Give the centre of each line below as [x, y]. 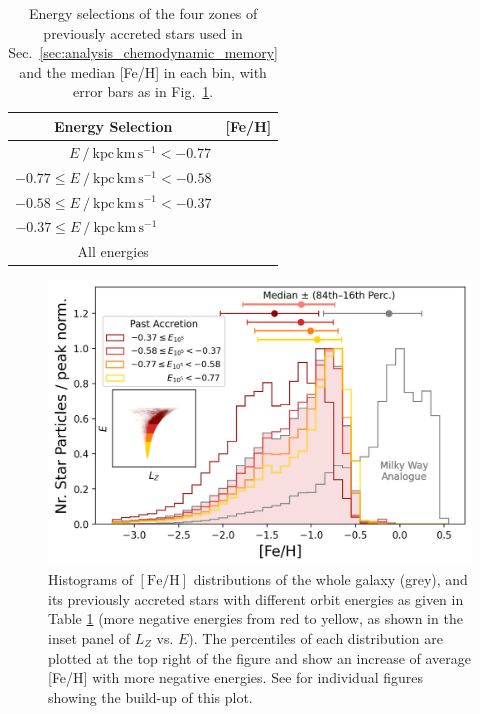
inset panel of [89, 637]
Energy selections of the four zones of [143, 13]
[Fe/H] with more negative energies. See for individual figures [236, 677]
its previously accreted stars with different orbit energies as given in [256, 598]
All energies [113, 251]
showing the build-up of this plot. [150, 696]
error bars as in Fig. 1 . [143, 91]
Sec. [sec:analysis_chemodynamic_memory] [143, 52]
